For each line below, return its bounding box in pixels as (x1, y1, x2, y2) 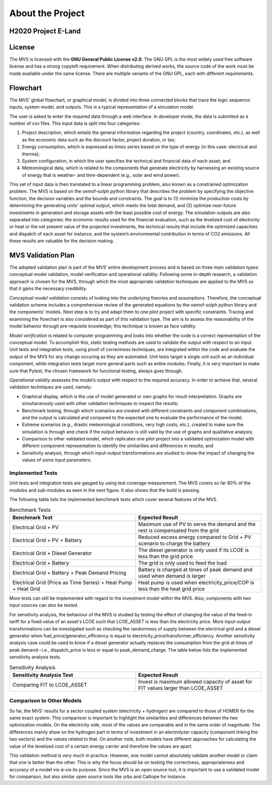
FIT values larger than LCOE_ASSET (138, 684, 224, 692)
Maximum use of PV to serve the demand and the (138, 520, 256, 527)
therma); (22, 151, 40, 157)
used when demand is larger (138, 572, 206, 579)
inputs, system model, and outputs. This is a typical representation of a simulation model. (9, 104, 194, 110)
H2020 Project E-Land (9, 27, 81, 35)
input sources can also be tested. (9, 602, 79, 608)
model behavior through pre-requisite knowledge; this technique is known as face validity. (9, 323, 196, 329)
